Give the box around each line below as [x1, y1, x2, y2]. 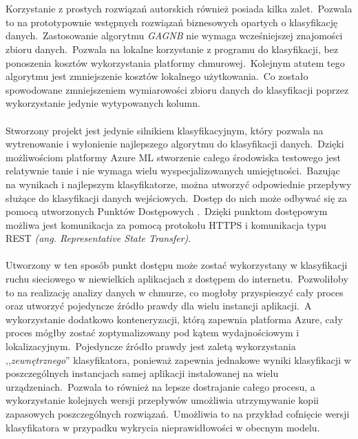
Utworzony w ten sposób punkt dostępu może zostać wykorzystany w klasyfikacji [6, 258, 348, 272]
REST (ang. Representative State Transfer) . [6, 231, 191, 245]
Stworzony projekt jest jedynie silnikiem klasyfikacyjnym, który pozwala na [6, 123, 324, 137]
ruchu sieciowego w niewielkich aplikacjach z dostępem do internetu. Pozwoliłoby [6, 272, 348, 286]
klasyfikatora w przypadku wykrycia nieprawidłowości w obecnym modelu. [6, 420, 320, 434]
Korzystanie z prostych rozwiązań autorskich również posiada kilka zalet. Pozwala [6, 1, 352, 16]
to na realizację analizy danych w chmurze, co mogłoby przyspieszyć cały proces [6, 285, 344, 299]
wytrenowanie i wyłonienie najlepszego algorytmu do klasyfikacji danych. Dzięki [6, 136, 344, 151]
